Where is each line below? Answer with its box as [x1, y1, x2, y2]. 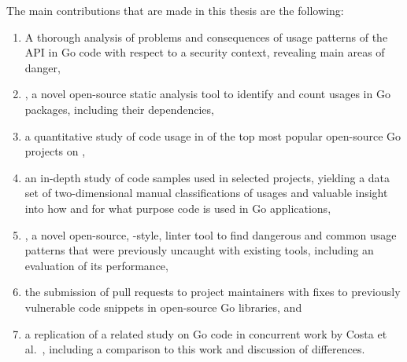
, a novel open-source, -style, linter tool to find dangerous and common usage [24, 226, 397, 243]
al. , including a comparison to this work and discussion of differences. [24, 341, 365, 357]
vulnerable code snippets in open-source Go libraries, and [24, 298, 302, 315]
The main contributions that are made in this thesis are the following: [6, 2, 344, 18]
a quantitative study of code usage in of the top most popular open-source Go [24, 127, 401, 144]
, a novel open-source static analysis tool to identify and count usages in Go [24, 86, 390, 102]
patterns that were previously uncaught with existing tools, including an [24, 242, 374, 258]
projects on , [24, 143, 86, 159]
